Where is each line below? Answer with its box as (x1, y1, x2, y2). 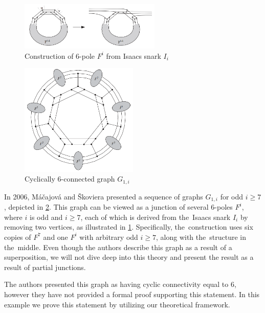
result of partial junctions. (4, 261, 86, 272)
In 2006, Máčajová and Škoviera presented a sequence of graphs (4, 191, 203, 202)
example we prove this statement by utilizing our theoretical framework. (4, 299, 230, 309)
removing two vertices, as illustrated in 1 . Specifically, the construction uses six (4, 221, 253, 232)
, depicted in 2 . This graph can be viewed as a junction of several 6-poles (4, 202, 233, 212)
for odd (220, 191, 244, 202)
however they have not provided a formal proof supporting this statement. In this (4, 288, 260, 299)
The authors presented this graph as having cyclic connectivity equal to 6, (4, 279, 236, 289)
